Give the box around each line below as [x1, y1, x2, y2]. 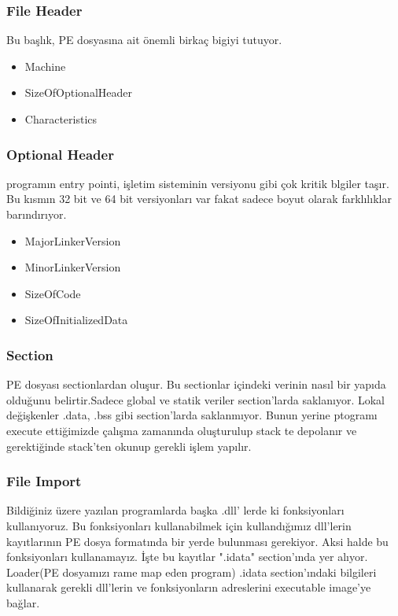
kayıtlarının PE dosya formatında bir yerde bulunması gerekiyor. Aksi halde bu [6, 533, 389, 549]
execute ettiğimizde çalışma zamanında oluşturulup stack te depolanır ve [6, 422, 357, 438]
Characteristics [24, 111, 98, 127]
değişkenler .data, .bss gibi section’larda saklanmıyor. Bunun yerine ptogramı [6, 407, 378, 423]
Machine [24, 57, 66, 74]
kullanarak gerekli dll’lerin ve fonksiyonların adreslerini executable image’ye [6, 579, 371, 596]
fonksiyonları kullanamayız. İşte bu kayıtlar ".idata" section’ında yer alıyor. [6, 548, 368, 565]
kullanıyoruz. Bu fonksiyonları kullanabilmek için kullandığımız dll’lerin [6, 517, 352, 533]
